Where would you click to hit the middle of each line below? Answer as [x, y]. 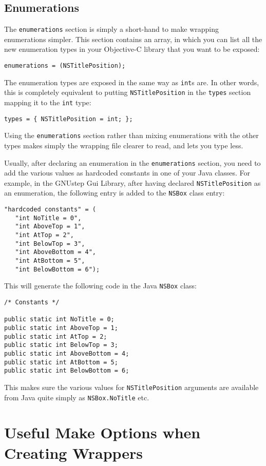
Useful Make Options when [102, 432]
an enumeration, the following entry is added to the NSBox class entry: [115, 193]
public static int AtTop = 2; [56, 336]
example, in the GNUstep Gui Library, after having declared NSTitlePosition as [132, 182]
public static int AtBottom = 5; [61, 362]
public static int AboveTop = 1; [61, 328]
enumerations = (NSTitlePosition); [65, 66]
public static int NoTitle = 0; [59, 319]
